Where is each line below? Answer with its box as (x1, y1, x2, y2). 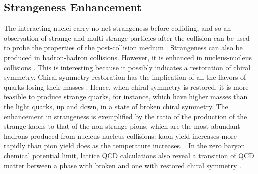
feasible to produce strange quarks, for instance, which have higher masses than (4, 91, 248, 102)
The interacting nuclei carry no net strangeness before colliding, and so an (4, 23, 231, 33)
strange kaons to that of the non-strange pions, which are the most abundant (4, 121, 240, 131)
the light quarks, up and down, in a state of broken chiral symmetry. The (4, 101, 228, 111)
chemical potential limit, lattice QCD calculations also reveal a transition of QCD (4, 150, 254, 160)
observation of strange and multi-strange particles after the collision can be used (4, 32, 250, 43)
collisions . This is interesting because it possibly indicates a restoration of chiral (4, 62, 251, 72)
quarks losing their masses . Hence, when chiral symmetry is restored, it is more (4, 81, 249, 92)
